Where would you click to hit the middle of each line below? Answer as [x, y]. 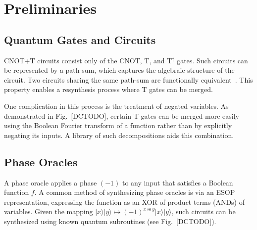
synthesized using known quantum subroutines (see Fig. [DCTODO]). [110, 221]
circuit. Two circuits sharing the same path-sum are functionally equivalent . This [128, 79]
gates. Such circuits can [212, 60]
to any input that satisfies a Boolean [178, 182]
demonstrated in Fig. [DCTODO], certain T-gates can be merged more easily [122, 115]
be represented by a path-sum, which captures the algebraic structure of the [119, 70]
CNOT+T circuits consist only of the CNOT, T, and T [88, 60]
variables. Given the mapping [49, 211]
